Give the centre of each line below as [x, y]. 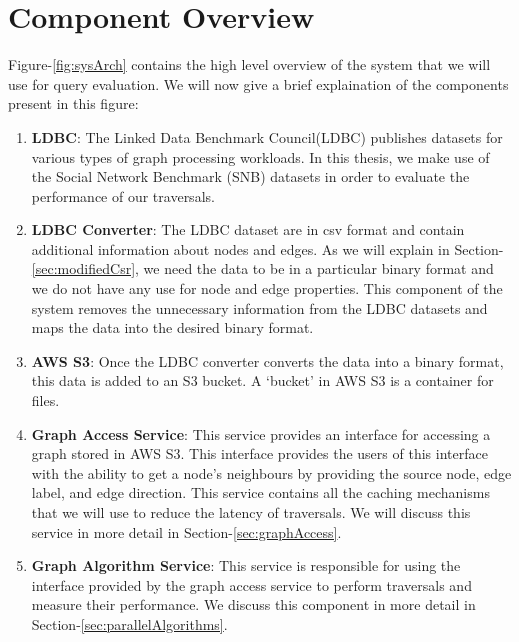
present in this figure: [73, 103]
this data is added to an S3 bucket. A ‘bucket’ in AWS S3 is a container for [262, 380]
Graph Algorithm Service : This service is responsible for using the [246, 565]
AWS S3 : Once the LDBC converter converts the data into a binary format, [267, 360]
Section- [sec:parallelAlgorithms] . [129, 623]
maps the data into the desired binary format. [172, 327]
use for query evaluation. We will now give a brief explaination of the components [258, 83]
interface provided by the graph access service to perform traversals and [251, 584]
